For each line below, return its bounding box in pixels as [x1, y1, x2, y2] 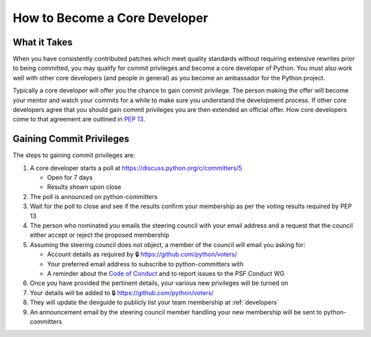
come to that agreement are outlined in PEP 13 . [12, 115, 146, 124]
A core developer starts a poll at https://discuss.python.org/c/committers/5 [30, 163, 243, 172]
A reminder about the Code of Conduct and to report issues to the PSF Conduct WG [47, 270, 285, 277]
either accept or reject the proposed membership [30, 231, 170, 240]
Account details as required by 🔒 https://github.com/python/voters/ [47, 251, 237, 259]
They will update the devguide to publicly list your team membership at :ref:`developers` [30, 299, 280, 307]
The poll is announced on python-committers [30, 192, 158, 200]
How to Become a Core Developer [12, 10, 209, 25]
